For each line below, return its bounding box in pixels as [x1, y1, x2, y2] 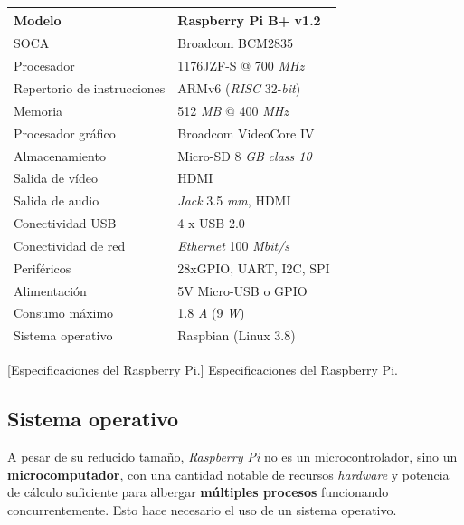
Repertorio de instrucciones [14, 79, 166, 98]
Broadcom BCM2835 [177, 33, 293, 52]
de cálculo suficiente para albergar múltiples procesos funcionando [7, 482, 389, 501]
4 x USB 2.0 [177, 214, 245, 233]
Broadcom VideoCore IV [177, 123, 315, 142]
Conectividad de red [14, 235, 126, 254]
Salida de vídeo [14, 168, 98, 187]
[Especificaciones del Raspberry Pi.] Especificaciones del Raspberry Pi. [7, 360, 398, 379]
